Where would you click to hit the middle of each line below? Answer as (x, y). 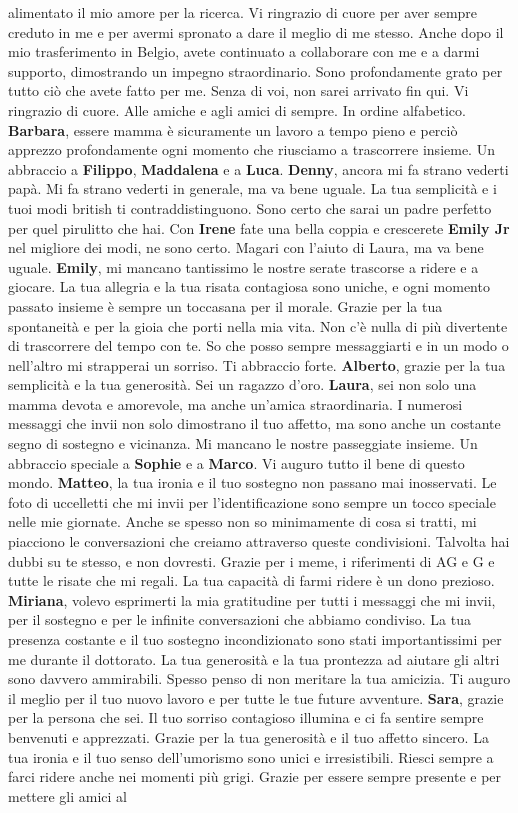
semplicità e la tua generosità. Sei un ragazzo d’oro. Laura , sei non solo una (242, 384)
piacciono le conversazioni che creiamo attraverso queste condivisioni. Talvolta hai (259, 541)
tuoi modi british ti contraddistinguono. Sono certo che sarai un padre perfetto (250, 207)
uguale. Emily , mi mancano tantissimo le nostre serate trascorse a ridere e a (243, 266)
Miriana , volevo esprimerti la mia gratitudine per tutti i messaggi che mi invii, (252, 599)
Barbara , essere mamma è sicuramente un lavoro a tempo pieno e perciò (233, 129)
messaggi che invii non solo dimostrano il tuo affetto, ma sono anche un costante (254, 423)
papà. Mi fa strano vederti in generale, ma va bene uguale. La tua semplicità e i (252, 188)
